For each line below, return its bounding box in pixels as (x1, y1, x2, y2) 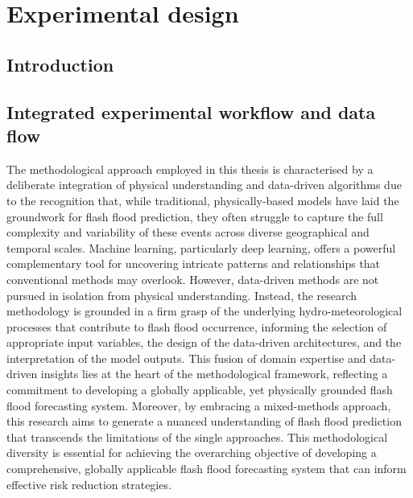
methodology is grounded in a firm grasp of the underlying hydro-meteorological (6, 303, 403, 319)
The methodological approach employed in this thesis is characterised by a (6, 160, 374, 177)
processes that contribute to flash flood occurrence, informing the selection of (6, 318, 387, 335)
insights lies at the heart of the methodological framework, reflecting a (40, 365, 388, 382)
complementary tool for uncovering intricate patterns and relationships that (6, 255, 381, 272)
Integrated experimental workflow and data (6, 99, 376, 124)
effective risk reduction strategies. (6, 475, 171, 492)
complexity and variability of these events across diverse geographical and (6, 224, 370, 241)
